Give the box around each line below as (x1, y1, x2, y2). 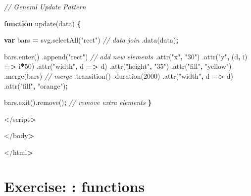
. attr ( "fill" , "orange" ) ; (4, 80, 68, 91)
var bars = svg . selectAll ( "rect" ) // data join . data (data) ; (4, 35, 178, 45)
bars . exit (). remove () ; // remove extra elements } (4, 97, 152, 107)
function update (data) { (4, 18, 81, 28)
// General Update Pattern (4, 1, 86, 11)
